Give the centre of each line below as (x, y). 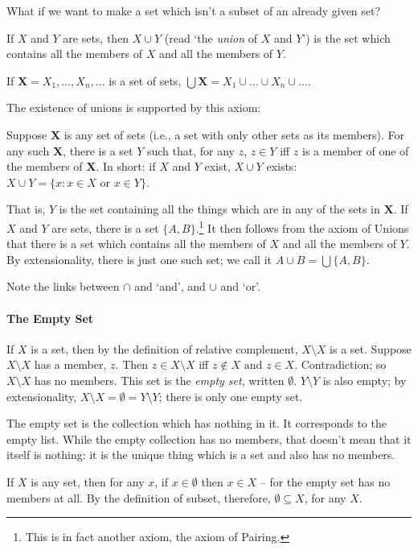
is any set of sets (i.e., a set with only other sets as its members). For (234, 134)
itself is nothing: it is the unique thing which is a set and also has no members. (201, 455)
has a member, (70, 364)
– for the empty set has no (325, 481)
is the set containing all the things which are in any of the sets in (219, 209)
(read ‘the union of (211, 37)
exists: (282, 166)
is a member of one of (356, 150)
